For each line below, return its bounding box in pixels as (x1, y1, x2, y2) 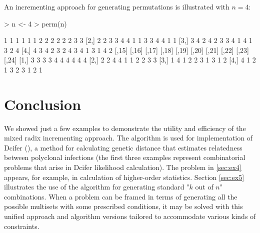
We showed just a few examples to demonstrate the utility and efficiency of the (4, 122, 246, 133)
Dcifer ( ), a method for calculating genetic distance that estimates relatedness (4, 142, 242, 152)
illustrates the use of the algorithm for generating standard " (4, 181, 189, 192)
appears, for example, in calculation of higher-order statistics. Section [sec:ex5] (4, 171, 244, 182)
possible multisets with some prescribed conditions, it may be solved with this (4, 201, 243, 211)
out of (195, 181, 213, 192)
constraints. (4, 220, 39, 231)
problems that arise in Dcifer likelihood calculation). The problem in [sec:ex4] (4, 162, 241, 172)
